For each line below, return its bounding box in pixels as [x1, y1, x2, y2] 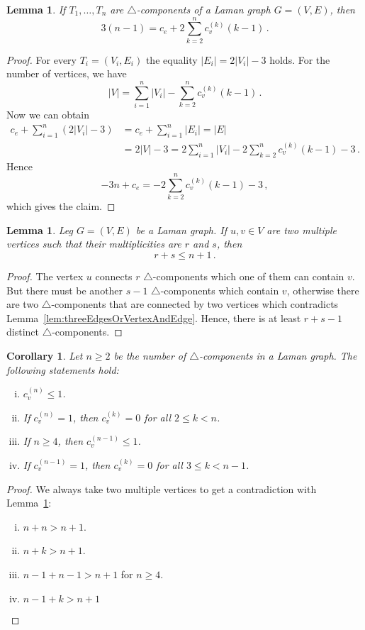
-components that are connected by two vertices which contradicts [51, 297, 339, 311]
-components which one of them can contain [152, 269, 344, 284]
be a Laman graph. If [135, 222, 228, 237]
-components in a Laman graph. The [198, 348, 357, 363]
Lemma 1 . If [6, 2, 66, 16]
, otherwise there [286, 282, 359, 297]
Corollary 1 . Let [6, 348, 83, 363]
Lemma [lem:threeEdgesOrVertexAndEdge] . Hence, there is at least [6, 310, 301, 325]
